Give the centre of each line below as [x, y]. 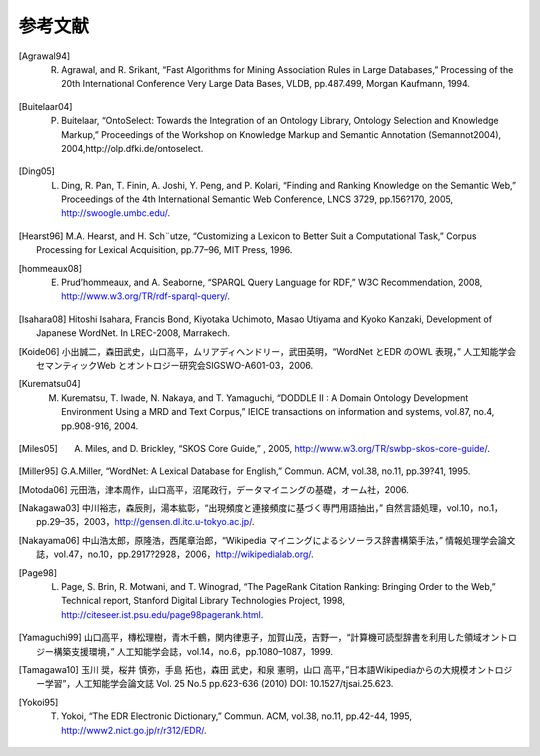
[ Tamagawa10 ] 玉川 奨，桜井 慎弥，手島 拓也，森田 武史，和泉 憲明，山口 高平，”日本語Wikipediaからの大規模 [243, 669]
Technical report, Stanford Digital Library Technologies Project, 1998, [203, 601]
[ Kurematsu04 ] [49, 384]
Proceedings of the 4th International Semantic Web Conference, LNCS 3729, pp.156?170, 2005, [257, 199]
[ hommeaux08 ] [50, 268]
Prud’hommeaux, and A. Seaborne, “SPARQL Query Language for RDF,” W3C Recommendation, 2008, [272, 282]
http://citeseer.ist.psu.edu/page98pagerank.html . [162, 614]
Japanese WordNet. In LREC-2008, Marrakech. [133, 333]
